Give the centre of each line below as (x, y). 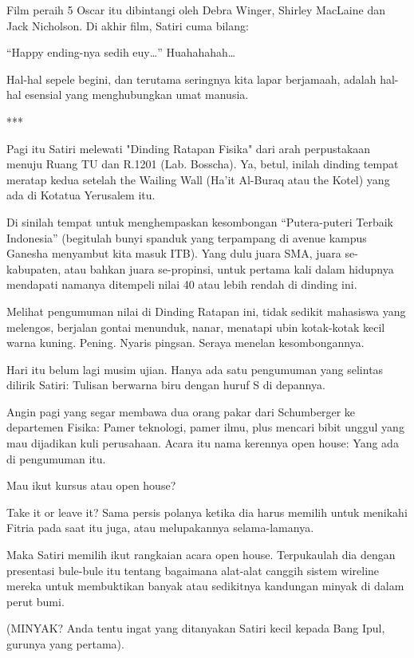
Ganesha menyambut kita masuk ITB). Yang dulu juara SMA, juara (174, 253)
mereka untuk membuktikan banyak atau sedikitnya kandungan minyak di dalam (205, 586)
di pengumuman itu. (56, 458)
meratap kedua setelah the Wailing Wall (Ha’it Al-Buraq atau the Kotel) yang (198, 179)
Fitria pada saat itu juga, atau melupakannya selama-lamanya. (160, 528)
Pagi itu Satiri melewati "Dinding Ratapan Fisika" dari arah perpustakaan (189, 148)
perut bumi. (35, 601)
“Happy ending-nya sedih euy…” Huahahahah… (121, 52)
